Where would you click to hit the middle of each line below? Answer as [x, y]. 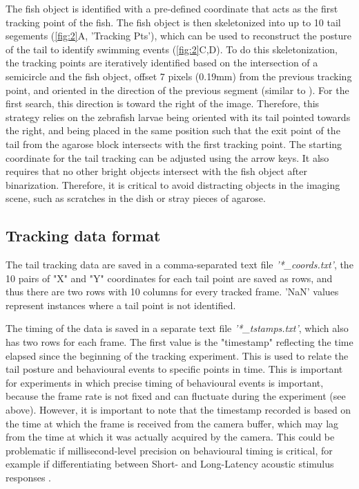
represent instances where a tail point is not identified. [121, 305]
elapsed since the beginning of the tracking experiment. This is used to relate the [177, 355]
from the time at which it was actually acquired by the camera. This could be [170, 437]
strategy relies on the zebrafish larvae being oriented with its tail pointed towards [178, 117]
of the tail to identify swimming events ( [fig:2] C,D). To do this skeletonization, [172, 49]
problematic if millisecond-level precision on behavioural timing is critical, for [169, 450]
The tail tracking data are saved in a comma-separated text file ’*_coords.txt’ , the [179, 265]
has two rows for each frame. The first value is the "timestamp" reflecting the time [179, 342]
